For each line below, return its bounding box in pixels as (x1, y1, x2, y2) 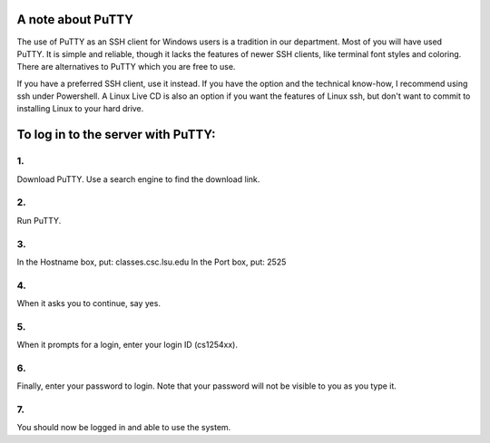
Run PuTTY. (16, 215, 62, 226)
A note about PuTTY (16, 12, 133, 27)
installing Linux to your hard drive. (16, 103, 144, 114)
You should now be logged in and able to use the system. (16, 422, 231, 433)
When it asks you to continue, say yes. (16, 298, 161, 309)
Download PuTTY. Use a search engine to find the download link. (16, 173, 260, 185)
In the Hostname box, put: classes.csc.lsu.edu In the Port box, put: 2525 (16, 256, 287, 267)
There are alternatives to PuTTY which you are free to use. (16, 62, 236, 72)
